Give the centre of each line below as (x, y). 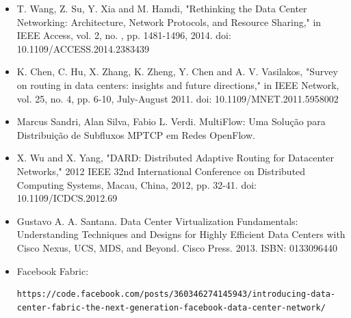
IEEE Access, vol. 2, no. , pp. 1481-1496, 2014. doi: (124, 35)
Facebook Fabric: (53, 270)
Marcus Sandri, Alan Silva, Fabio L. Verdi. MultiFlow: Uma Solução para (171, 121)
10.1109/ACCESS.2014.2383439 (83, 48)
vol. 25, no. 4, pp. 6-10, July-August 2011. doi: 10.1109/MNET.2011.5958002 (178, 98)
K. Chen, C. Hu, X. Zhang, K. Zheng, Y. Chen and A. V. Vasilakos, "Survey (177, 71)
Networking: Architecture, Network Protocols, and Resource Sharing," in (169, 22)
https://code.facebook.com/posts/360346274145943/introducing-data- (176, 294)
